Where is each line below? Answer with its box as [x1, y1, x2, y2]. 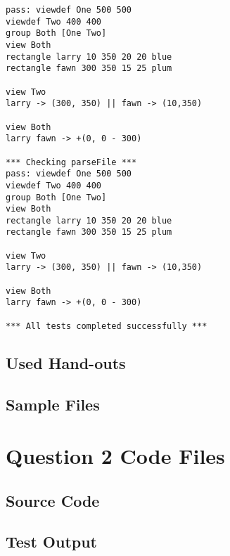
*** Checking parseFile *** [6, 157, 137, 167]
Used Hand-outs [6, 351, 126, 373]
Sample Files [6, 393, 100, 415]
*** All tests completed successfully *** [6, 321, 207, 331]
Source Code [6, 489, 100, 511]
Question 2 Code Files [6, 441, 225, 470]
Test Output [6, 531, 97, 552]
